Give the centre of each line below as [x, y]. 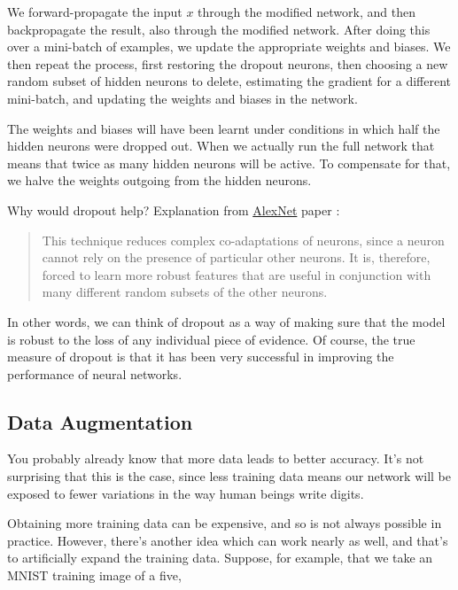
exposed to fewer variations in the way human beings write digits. [186, 493]
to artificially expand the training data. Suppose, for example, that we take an [220, 558]
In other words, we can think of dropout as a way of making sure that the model [226, 321]
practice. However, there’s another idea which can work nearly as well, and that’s [228, 540]
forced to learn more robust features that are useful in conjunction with [237, 274]
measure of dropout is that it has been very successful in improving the [201, 357]
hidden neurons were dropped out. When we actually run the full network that [221, 146]
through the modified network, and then [307, 12]
